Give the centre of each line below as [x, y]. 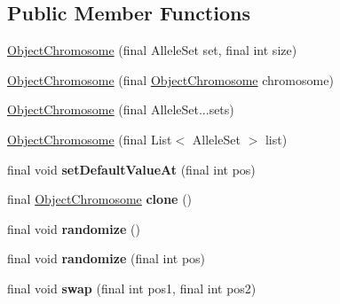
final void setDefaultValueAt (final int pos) [131, 169]
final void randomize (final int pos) [107, 258]
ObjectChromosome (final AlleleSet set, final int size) [152, 50]
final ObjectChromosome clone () [100, 199]
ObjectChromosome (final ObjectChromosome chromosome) [170, 79]
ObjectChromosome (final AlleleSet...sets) [121, 109]
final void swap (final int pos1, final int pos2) [132, 288]
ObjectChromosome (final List [90, 139]
